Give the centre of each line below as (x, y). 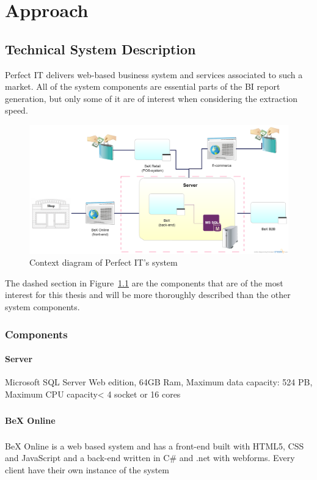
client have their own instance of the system (87, 469)
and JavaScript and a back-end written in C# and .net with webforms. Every (150, 458)
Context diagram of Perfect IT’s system (104, 262)
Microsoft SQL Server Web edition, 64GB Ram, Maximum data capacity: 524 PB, (159, 382)
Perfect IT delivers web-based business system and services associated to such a (154, 74)
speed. (16, 110)
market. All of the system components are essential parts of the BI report (143, 86)
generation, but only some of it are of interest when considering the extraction (151, 98)
